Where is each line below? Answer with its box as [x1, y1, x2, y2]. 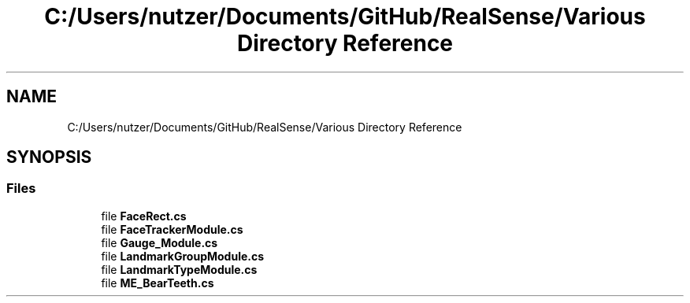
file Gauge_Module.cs [101, 235, 218, 249]
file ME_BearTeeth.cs [101, 275, 214, 290]
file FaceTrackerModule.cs [101, 222, 243, 236]
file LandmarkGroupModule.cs [101, 249, 265, 263]
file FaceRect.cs [101, 209, 187, 223]
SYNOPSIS [6, 147, 92, 168]
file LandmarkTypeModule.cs [101, 262, 258, 276]
